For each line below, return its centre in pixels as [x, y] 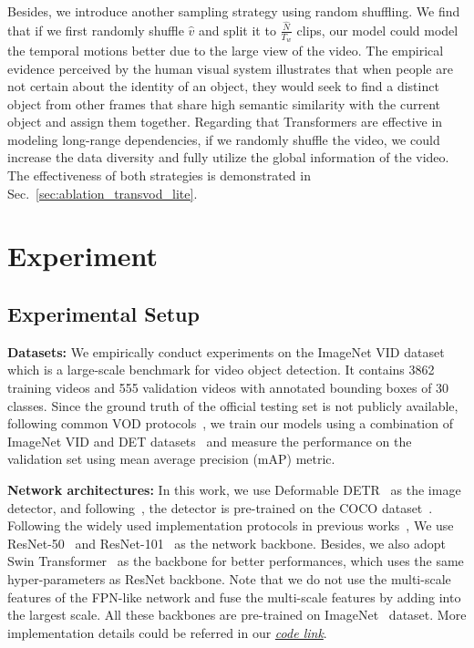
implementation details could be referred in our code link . [167, 632]
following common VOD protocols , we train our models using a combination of [230, 423]
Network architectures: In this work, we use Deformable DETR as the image [234, 489]
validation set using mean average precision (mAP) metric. [171, 459]
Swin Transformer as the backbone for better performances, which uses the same [236, 561]
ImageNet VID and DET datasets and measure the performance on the [210, 441]
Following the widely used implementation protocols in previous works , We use [231, 525]
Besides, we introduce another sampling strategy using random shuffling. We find [234, 11]
